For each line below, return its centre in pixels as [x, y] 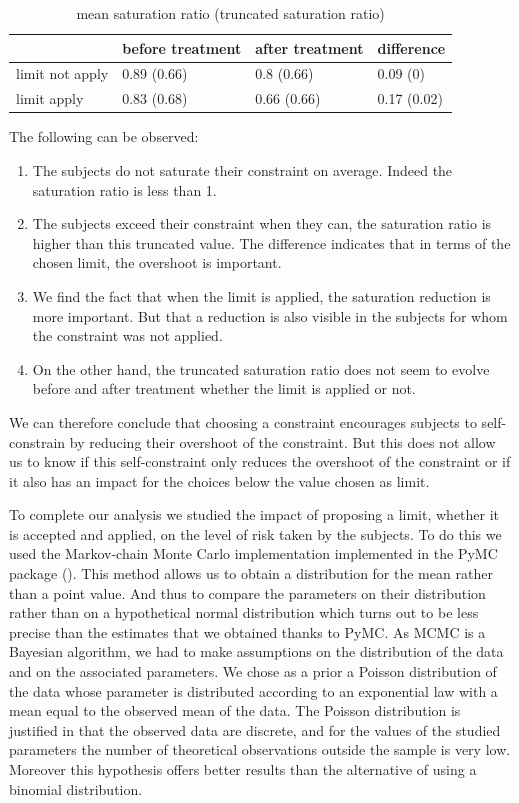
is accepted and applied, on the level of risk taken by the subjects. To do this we [255, 533]
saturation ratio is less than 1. [124, 189]
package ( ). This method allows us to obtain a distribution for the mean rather [251, 573]
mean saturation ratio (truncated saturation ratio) [230, 13]
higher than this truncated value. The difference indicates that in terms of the [271, 242]
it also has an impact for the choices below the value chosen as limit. [219, 480]
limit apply [50, 98]
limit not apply [62, 73]
